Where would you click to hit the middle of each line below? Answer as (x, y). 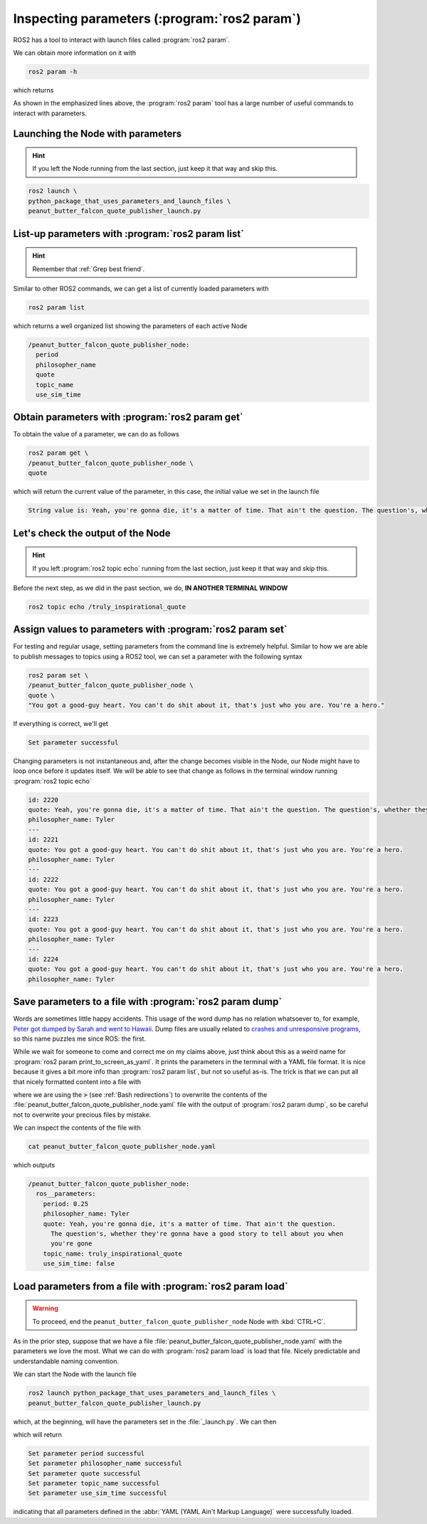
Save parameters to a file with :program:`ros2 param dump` (148, 1002)
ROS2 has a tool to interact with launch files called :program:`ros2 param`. (122, 40)
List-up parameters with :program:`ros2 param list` (129, 234)
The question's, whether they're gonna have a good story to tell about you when (197, 1234)
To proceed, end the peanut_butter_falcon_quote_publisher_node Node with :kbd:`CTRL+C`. (179, 1321)
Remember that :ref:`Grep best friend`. (89, 269)
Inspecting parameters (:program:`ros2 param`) (157, 19)
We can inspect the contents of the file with (77, 1128)
